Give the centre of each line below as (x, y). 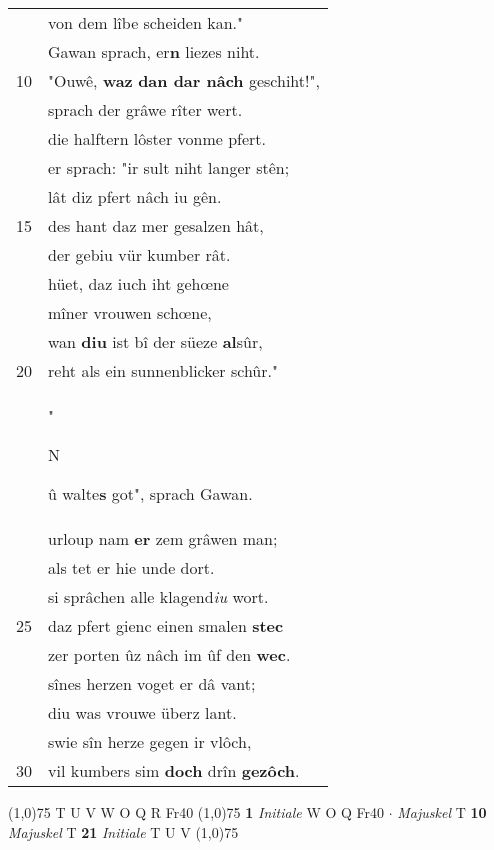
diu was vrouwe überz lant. (142, 712)
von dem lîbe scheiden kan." (145, 22)
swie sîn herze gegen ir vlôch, (150, 741)
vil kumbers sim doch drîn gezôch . (174, 770)
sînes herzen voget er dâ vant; (152, 683)
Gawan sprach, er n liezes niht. (154, 51)
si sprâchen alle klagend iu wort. (158, 596)
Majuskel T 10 (442, 812)
